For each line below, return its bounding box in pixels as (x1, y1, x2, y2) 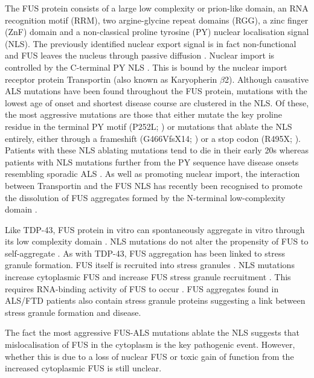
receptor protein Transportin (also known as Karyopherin (5, 72, 217, 85)
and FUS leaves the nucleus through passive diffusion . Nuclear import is (5, 49, 275, 62)
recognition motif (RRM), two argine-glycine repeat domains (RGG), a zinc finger (5, 13, 309, 26)
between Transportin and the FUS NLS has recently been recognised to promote (5, 179, 303, 191)
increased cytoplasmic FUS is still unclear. (5, 362, 162, 374)
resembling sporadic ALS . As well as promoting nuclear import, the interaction (5, 167, 300, 180)
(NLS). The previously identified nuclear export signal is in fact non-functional (5, 37, 296, 50)
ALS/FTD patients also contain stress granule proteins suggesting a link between (5, 294, 306, 307)
